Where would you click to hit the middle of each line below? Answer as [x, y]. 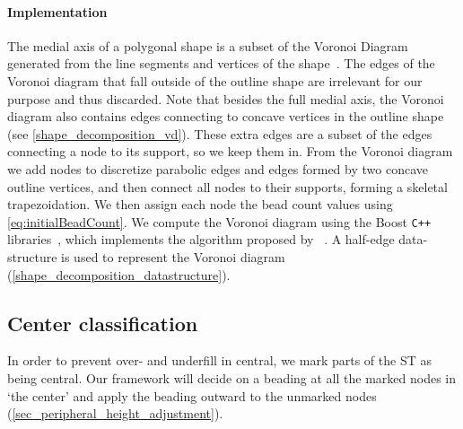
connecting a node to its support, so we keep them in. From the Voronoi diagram [230, 151]
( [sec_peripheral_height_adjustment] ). [115, 413]
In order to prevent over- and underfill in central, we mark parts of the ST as [219, 360]
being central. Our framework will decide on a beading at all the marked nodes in [232, 377]
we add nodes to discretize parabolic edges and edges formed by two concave [218, 168]
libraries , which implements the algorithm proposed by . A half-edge [201, 239]
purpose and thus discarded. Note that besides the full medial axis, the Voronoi [226, 98]
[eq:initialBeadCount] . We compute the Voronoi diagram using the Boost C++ [219, 221]
